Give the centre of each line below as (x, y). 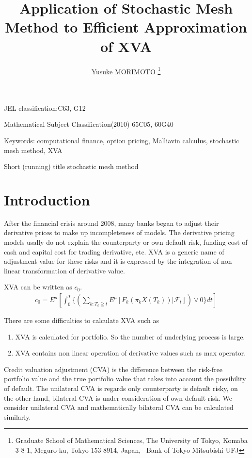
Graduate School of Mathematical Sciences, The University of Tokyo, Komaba (131, 440)
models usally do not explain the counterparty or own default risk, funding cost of (126, 242)
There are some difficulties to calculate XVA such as (81, 320)
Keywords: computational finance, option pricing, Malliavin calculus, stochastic (122, 140)
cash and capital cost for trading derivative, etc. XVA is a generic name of (114, 251)
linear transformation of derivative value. (64, 270)
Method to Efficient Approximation (126, 27)
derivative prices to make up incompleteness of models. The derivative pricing (119, 232)
